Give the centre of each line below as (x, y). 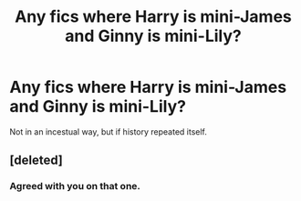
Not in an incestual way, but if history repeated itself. (109, 131)
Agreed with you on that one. (75, 186)
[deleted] (36, 161)
